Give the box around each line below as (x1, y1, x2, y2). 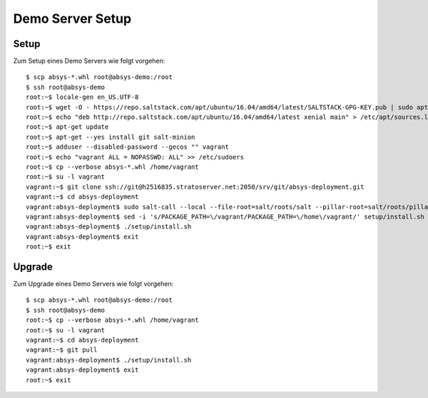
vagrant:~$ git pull (26, 346, 98, 354)
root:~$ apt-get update (26, 123, 109, 131)
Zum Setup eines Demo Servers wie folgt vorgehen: (13, 57, 165, 66)
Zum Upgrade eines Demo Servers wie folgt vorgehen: (13, 280, 174, 288)
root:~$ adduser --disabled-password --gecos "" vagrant (26, 143, 230, 151)
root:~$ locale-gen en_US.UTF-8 (26, 93, 139, 101)
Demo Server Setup (13, 11, 132, 26)
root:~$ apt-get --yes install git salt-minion (26, 132, 195, 141)
